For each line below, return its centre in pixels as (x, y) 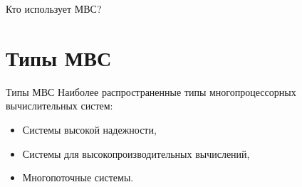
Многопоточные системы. (78, 177)
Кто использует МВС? (54, 9)
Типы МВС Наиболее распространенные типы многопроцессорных (151, 91)
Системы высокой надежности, (89, 129)
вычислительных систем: (59, 106)
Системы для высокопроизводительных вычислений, (136, 153)
